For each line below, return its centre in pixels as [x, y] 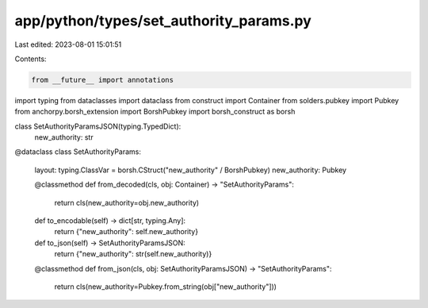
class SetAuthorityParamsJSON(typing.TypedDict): [98, 126]
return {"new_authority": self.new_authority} [126, 232]
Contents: [31, 59]
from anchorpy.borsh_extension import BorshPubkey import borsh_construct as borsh [155, 112]
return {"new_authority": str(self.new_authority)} [133, 254]
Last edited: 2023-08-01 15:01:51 [68, 44]
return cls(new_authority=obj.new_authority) [127, 202]
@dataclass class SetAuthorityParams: [78, 152]
